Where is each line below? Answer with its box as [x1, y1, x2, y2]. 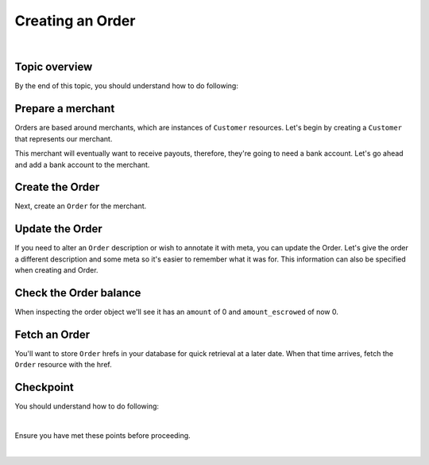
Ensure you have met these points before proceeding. [14, 431, 191, 440]
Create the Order [14, 180, 100, 194]
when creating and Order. [14, 265, 99, 275]
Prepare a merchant [14, 102, 115, 115]
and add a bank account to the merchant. [14, 160, 150, 169]
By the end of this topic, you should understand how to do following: [14, 81, 238, 91]
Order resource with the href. [14, 360, 112, 370]
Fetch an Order [14, 327, 91, 341]
